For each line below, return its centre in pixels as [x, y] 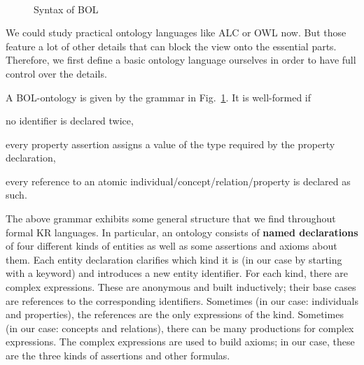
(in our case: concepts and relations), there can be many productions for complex [180, 328]
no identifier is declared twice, [70, 121]
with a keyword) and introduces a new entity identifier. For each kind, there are [177, 273]
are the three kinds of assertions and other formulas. [118, 355]
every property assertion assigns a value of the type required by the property [170, 144]
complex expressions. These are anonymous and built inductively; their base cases [181, 287]
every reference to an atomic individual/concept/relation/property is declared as [178, 181]
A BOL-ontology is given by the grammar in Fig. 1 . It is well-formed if [159, 97]
